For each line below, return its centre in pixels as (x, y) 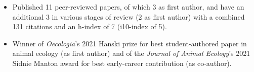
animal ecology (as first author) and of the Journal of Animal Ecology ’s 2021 (131, 53)
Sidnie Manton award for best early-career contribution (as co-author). (122, 63)
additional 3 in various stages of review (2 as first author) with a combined (129, 16)
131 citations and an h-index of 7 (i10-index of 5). (90, 26)
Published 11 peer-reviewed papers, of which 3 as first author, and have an (128, 7)
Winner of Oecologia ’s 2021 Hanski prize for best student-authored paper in (130, 43)
